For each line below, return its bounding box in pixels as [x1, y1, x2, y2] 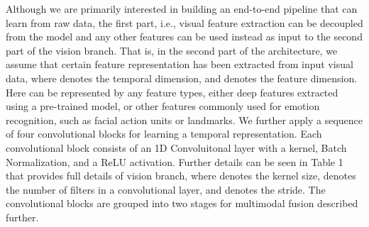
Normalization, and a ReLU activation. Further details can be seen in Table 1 [6, 154, 343, 169]
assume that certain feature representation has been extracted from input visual [6, 57, 353, 72]
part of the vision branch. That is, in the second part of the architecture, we [6, 43, 338, 57]
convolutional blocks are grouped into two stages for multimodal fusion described [6, 196, 358, 211]
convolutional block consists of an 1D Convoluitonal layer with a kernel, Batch [6, 140, 347, 155]
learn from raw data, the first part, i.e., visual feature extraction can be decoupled [6, 15, 363, 30]
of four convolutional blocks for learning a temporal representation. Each [6, 126, 322, 141]
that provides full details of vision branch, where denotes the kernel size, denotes [6, 168, 356, 183]
